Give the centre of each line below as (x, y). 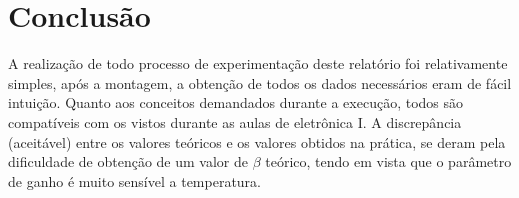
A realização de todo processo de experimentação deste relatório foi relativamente (258, 63)
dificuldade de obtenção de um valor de (128, 161)
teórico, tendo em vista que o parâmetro (388, 161)
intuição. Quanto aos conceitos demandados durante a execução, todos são (236, 102)
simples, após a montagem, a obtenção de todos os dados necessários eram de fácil (260, 82)
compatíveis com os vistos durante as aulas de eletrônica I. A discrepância (235, 121)
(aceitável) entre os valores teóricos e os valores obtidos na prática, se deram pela (257, 141)
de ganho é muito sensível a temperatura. (134, 180)
